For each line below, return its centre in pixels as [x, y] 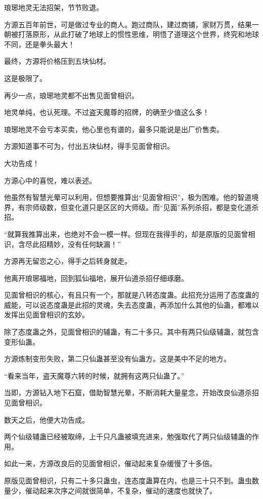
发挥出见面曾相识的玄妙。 [47, 315]
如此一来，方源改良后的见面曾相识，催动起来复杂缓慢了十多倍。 [110, 463]
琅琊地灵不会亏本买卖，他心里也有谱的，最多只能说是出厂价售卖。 [114, 129]
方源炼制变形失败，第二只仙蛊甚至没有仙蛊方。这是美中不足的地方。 [117, 359]
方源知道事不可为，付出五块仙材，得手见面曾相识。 [89, 146]
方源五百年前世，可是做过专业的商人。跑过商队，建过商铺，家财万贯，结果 [128, 24]
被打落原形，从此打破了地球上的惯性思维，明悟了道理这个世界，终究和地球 [135, 34]
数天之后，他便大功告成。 [47, 419]
